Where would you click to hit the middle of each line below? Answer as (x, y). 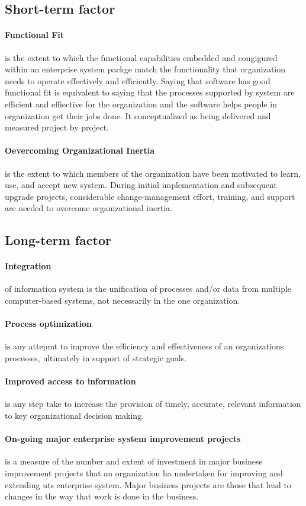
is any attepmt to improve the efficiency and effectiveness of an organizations (144, 346)
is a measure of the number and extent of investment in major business (133, 461)
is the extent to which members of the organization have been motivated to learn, (153, 173)
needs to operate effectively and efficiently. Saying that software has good (138, 80)
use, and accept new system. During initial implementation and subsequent (141, 185)
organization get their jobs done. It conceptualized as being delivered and (138, 115)
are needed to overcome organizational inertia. (88, 208)
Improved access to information (70, 381)
